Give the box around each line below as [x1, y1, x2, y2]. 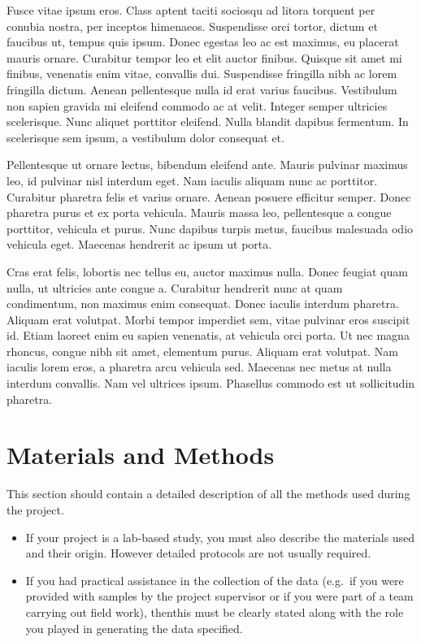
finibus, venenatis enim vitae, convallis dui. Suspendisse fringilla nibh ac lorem [7, 65, 397, 82]
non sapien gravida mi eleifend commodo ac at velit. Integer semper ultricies [7, 97, 388, 114]
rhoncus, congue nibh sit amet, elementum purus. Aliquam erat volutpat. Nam [7, 342, 398, 359]
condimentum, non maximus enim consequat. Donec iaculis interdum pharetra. [7, 295, 399, 312]
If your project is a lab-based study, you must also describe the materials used [25, 528, 415, 545]
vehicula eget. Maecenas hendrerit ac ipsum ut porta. [7, 236, 272, 253]
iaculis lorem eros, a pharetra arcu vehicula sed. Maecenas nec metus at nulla [7, 358, 392, 375]
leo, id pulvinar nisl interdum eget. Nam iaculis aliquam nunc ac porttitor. [7, 171, 378, 189]
